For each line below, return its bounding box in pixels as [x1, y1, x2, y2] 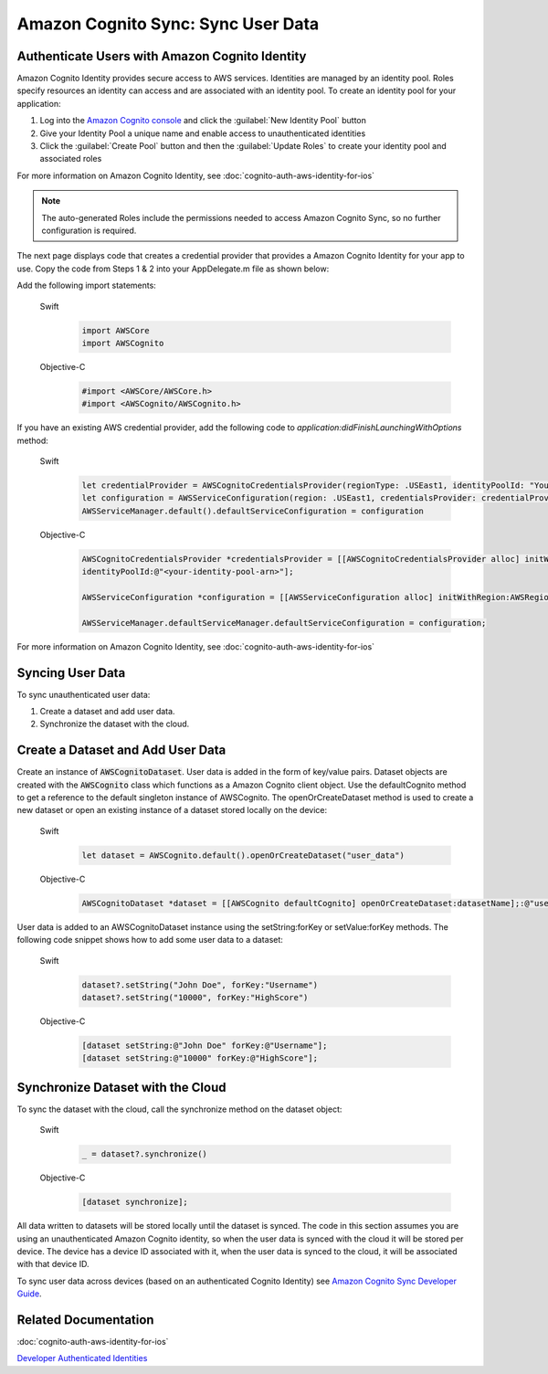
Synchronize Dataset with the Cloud [16, 1079, 227, 1095]
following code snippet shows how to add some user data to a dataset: [16, 935, 283, 946]
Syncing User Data [16, 665, 126, 681]
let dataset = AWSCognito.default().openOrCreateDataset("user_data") [81, 850, 406, 861]
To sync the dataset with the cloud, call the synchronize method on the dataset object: [16, 1104, 342, 1115]
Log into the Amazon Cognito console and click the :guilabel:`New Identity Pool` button [39, 115, 367, 126]
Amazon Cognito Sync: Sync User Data [16, 14, 320, 34]
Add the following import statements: [16, 280, 157, 291]
